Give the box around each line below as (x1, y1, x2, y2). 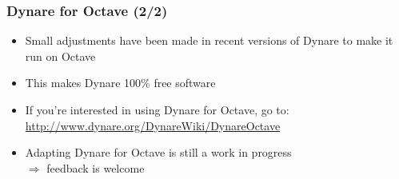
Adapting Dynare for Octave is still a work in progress (25, 144, 292, 161)
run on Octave (25, 47, 96, 64)
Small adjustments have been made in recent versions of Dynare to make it (25, 32, 393, 49)
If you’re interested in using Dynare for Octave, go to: (25, 101, 289, 117)
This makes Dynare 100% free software (25, 74, 216, 91)
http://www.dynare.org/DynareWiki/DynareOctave (25, 117, 281, 133)
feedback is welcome (46, 159, 145, 176)
